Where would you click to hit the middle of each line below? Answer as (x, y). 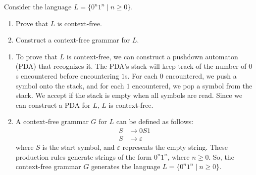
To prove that (36, 56)
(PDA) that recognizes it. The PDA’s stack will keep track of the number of (131, 66)
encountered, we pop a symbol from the (192, 85)
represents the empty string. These (175, 147)
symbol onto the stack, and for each (70, 85)
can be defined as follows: (155, 121)
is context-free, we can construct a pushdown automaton (152, 56)
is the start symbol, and (78, 147)
